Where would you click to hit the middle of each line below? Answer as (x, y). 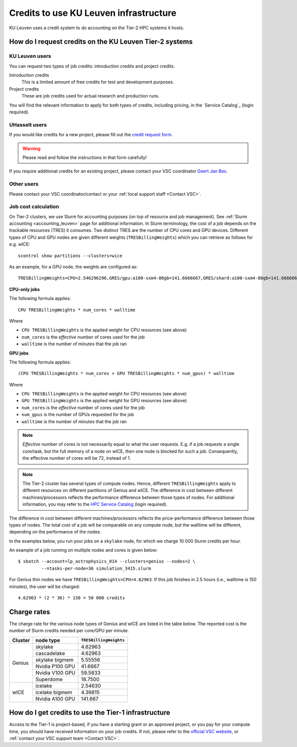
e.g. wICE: (20, 244)
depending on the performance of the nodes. (55, 532)
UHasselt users (28, 125)
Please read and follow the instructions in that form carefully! (85, 157)
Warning (31, 148)
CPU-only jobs (25, 289)
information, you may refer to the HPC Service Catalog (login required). (95, 504)
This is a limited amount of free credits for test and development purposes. (98, 82)
